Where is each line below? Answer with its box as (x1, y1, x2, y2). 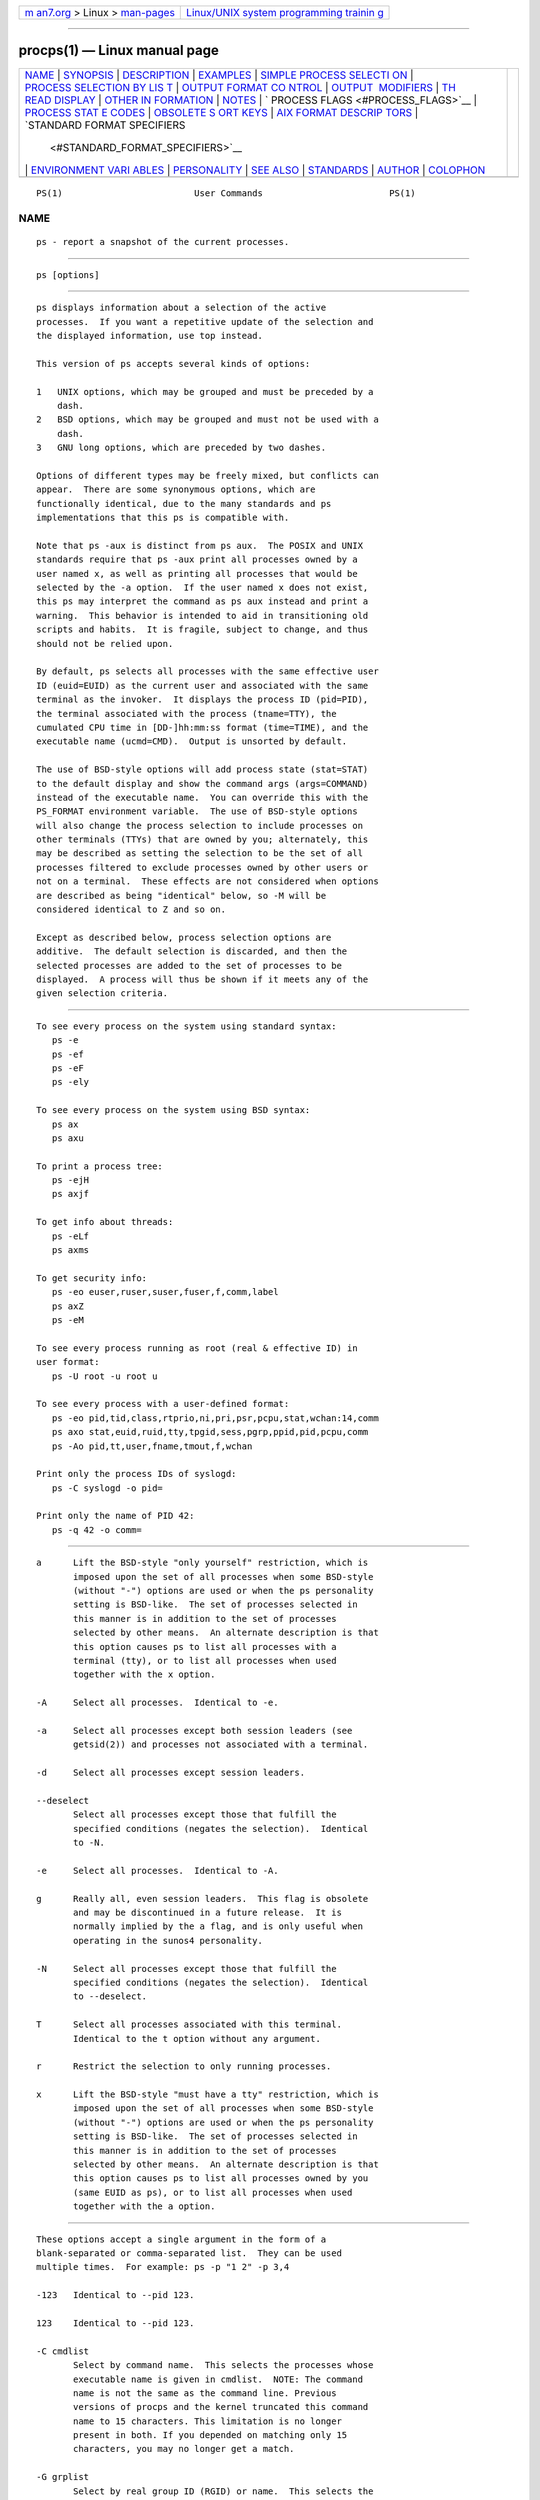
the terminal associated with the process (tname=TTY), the (36, 708, 337, 719)
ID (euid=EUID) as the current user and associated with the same (36, 680, 369, 691)
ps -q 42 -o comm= (51, 1524, 142, 1535)
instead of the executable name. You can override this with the (36, 791, 369, 803)
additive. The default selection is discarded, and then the (36, 946, 348, 957)
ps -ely (51, 1076, 90, 1088)
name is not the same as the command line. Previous (73, 2387, 337, 2399)
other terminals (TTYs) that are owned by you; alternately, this (36, 834, 369, 845)
